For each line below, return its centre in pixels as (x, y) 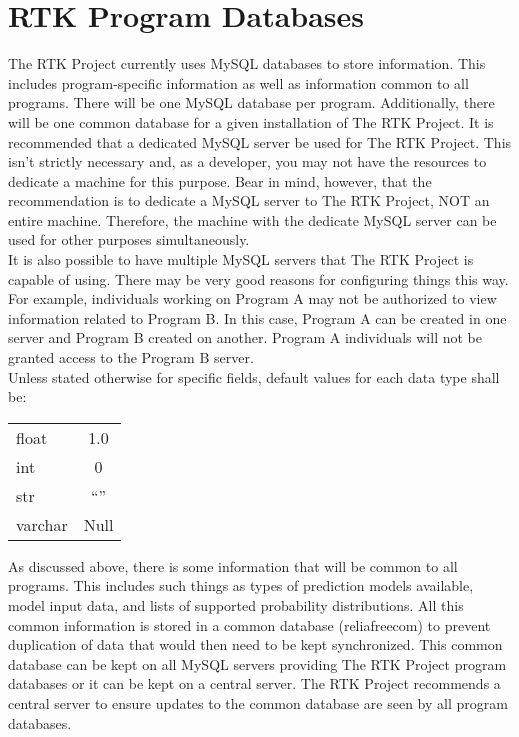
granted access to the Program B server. (131, 357)
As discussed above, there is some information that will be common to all (233, 565)
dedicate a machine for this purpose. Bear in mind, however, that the (220, 180)
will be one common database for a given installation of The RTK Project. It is (251, 121)
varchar (42, 524)
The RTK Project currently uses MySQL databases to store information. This (247, 63)
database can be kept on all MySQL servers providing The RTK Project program (257, 663)
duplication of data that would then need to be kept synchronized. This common (255, 644)
